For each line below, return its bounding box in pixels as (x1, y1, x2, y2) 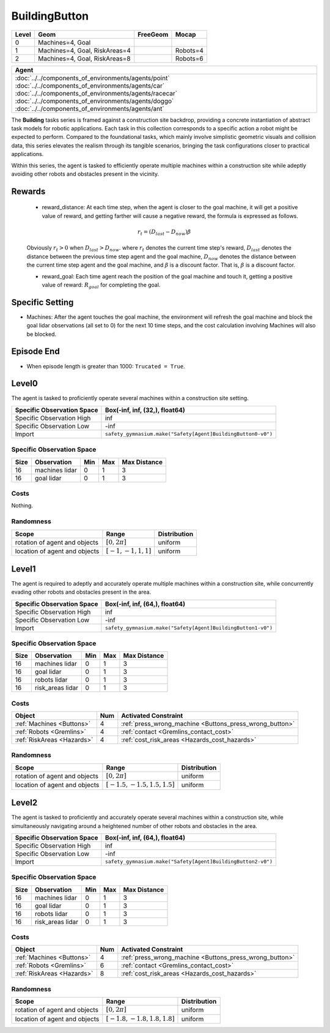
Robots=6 (175, 54, 204, 62)
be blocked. (26, 330, 57, 338)
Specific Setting (11, 297, 74, 307)
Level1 (11, 564, 36, 574)
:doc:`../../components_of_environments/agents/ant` (15, 104, 164, 113)
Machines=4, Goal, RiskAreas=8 (37, 54, 131, 62)
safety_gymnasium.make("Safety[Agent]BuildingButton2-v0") (105, 859, 273, 865)
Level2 (11, 797, 38, 808)
